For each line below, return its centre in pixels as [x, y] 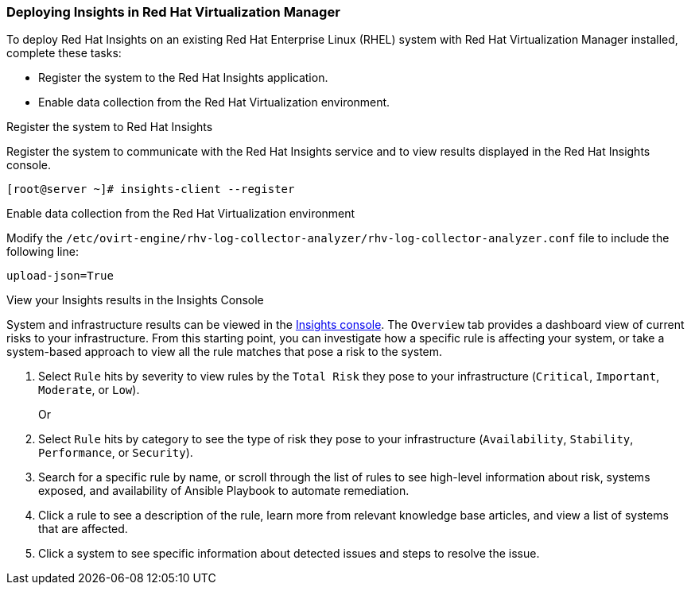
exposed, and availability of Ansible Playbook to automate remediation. [224, 491]
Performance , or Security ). [116, 453]
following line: [43, 252]
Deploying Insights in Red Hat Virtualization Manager [173, 12]
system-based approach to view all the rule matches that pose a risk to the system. [225, 352]
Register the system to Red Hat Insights [110, 127]
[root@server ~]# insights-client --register [151, 189]
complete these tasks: [64, 53]
